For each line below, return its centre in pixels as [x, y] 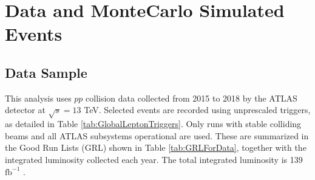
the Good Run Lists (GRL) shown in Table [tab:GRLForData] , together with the [156, 147]
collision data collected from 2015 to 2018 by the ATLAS [191, 98]
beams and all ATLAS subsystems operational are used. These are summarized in [157, 135]
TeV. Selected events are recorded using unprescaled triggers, [197, 110]
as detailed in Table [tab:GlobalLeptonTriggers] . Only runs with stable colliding [153, 124]
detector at [25, 110]
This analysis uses [38, 98]
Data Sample [46, 72]
